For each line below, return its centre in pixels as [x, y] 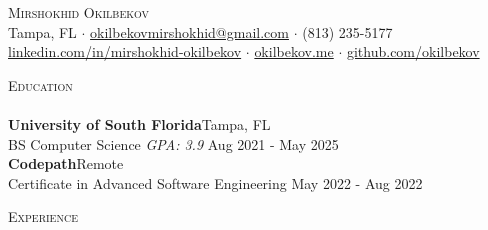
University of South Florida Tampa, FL [139, 123]
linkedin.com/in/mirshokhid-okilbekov [125, 51]
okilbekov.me [294, 51]
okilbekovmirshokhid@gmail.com [189, 31]
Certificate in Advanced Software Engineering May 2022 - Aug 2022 [215, 182]
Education [40, 84]
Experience [43, 216]
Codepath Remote [66, 163]
